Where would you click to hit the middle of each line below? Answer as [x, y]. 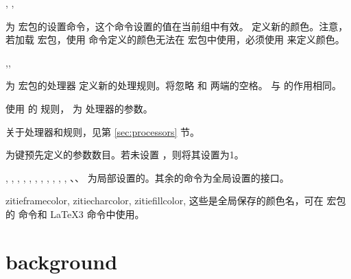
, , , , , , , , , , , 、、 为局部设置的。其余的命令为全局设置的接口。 [147, 177]
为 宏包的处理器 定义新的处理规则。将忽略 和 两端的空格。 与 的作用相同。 [173, 85]
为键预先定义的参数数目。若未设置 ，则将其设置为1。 [125, 155]
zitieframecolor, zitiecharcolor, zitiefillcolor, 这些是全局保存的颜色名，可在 [165, 201]
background [62, 261]
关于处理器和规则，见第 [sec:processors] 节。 [103, 131]
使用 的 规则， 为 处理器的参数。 [79, 108]
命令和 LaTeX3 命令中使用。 [81, 214]
